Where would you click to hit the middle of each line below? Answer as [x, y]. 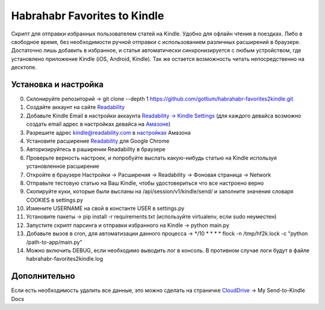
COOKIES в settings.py [55, 200]
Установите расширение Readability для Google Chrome [98, 141]
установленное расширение [63, 166]
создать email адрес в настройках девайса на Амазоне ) [98, 124]
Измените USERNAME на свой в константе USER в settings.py [105, 208]
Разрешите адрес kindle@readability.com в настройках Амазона [108, 132]
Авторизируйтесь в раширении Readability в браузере [96, 149]
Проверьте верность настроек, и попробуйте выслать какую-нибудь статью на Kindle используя [151, 158]
